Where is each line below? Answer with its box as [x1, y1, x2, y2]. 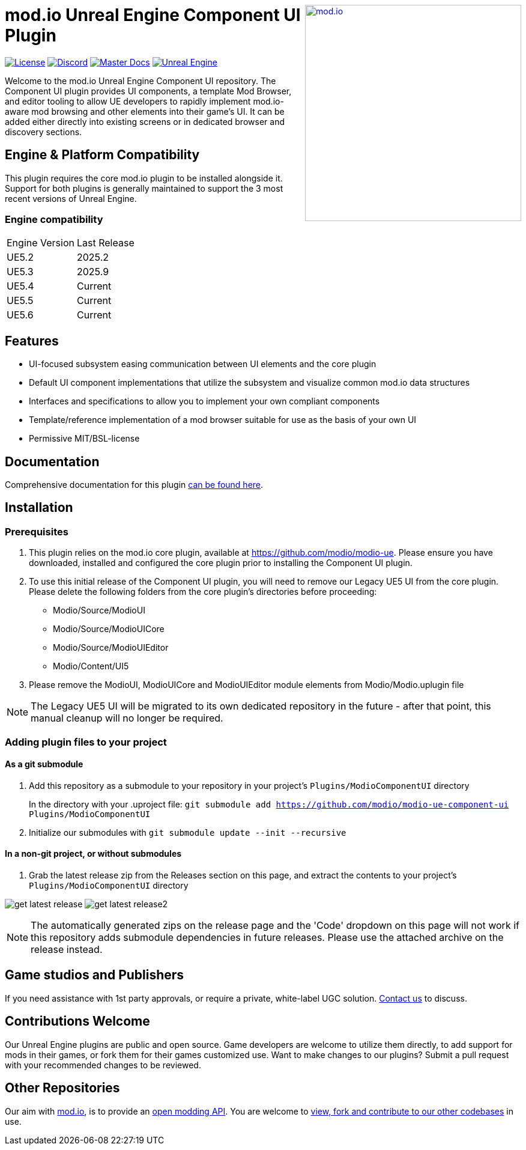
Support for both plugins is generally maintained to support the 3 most [5, 183, 283, 193]
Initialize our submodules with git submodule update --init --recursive [29, 827, 346, 838]
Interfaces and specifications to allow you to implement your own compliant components [29, 396, 380, 407]
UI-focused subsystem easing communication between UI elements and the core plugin [29, 359, 376, 370]
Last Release [76, 237, 135, 249]
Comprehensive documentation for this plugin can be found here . [5, 479, 264, 490]
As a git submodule [5, 759, 83, 770]
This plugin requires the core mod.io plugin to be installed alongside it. [5, 172, 283, 183]
